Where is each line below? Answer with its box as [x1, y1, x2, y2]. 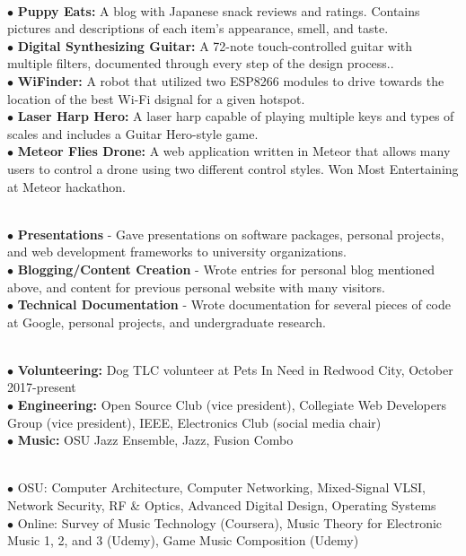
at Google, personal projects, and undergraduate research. [7, 312, 326, 331]
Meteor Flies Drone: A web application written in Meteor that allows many [17, 142, 451, 161]
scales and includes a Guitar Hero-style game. [7, 124, 259, 143]
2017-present [7, 378, 76, 396]
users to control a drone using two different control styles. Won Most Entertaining [7, 159, 459, 178]
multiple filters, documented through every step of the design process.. [7, 54, 394, 73]
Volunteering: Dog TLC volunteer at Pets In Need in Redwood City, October [17, 360, 453, 378]
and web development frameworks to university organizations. [7, 242, 347, 261]
